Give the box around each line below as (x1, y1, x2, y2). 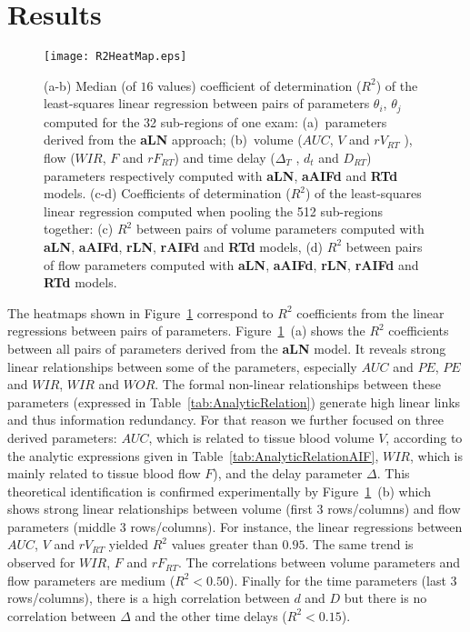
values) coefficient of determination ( (157, 75, 362, 95)
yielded (108, 535, 149, 554)
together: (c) (44, 219, 114, 238)
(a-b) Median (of (44, 75, 136, 95)
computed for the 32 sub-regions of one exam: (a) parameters (44, 112, 387, 131)
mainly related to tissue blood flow (7, 464, 201, 483)
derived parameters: (7, 427, 117, 446)
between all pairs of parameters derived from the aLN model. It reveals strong (7, 338, 446, 357)
